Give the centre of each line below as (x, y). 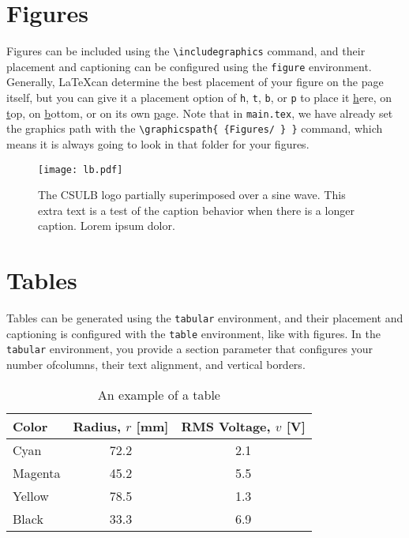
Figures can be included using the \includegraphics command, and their (186, 51)
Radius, (97, 426)
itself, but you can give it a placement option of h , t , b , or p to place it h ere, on (199, 98)
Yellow (31, 495)
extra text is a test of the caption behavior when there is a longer (196, 210)
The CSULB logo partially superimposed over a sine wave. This (192, 195)
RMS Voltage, (226, 426)
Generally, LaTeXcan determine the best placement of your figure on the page (195, 82)
